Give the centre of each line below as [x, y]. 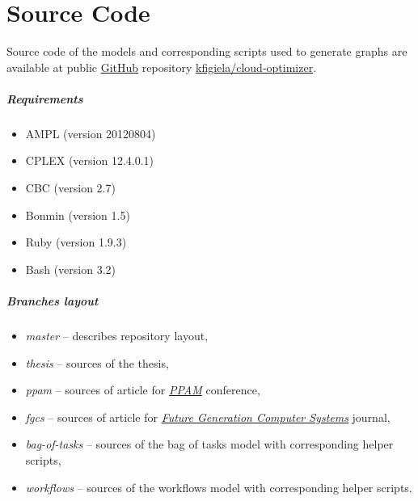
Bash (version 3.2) [71, 269]
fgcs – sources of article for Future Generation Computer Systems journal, [208, 417]
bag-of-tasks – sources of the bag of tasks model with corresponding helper [209, 444]
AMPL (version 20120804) [91, 133]
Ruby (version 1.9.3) [76, 242]
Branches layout [53, 301]
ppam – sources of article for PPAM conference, [143, 390]
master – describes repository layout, [117, 335]
